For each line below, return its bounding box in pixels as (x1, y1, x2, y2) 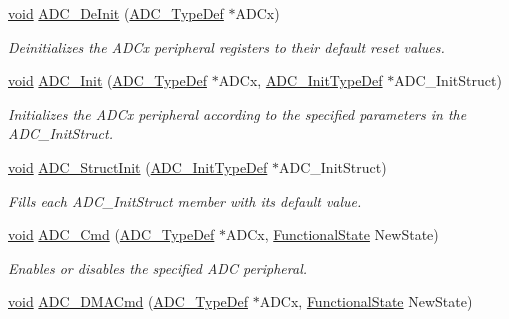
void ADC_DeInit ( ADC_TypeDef (8, 3, 224, 23)
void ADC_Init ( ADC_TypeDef (8, 70, 207, 91)
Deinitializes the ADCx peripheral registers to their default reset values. (8, 36, 445, 57)
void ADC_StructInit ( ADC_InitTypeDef (8, 156, 268, 177)
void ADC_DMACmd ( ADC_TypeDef (8, 291, 248, 312)
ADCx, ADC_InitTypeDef (218, 70, 383, 91)
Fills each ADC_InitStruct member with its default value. (8, 190, 362, 211)
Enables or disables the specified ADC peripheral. (8, 257, 308, 278)
